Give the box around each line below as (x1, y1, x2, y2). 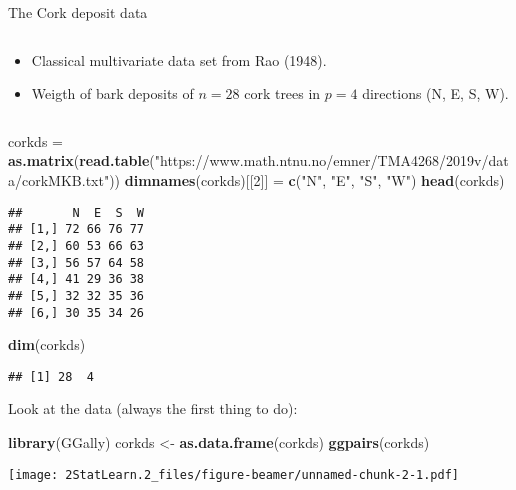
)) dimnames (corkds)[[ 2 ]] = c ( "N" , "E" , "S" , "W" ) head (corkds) (109, 169, 505, 190)
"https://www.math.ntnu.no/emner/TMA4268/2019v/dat (154, 150, 509, 171)
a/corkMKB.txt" (8, 169, 110, 190)
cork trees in (244, 83, 321, 104)
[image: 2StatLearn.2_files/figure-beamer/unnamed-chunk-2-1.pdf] (8, 467, 460, 482)
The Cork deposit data (8, 2, 148, 22)
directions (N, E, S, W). (362, 83, 509, 104)
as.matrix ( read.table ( (8, 150, 155, 171)
